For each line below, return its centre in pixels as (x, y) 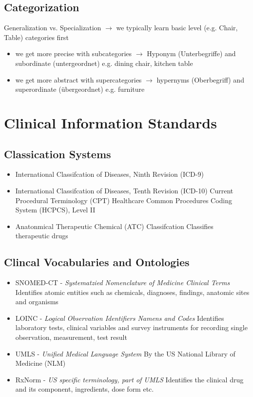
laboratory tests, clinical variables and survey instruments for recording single (131, 327)
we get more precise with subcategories (74, 53)
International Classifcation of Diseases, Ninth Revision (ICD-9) (109, 174)
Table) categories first (36, 37)
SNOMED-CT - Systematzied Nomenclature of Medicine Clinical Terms (123, 282)
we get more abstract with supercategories (78, 79)
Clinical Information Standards (110, 122)
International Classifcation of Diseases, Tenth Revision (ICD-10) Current (124, 190)
